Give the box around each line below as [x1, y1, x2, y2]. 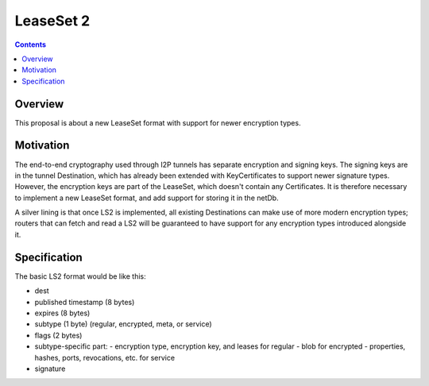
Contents [14, 40, 47, 49]
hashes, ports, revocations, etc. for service [34, 353, 175, 362]
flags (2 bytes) [34, 330, 83, 340]
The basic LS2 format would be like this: [14, 271, 146, 281]
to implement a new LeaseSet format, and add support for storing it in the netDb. [14, 193, 279, 203]
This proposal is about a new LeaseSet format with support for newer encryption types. [14, 118, 301, 127]
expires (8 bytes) [34, 308, 91, 318]
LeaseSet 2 [14, 12, 91, 29]
